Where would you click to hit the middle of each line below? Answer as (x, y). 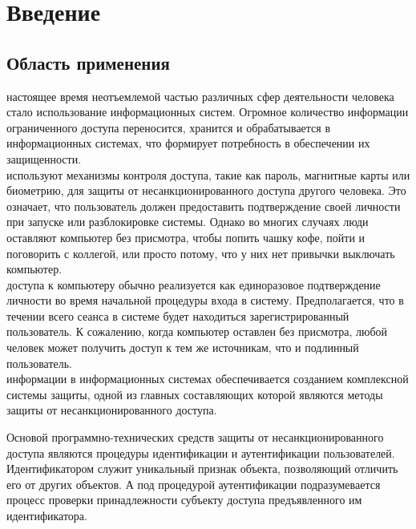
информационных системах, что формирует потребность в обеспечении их (188, 143)
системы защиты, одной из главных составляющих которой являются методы (195, 394)
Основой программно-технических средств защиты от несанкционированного (195, 437)
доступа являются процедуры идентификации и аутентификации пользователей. (201, 452)
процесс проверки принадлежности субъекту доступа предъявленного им (184, 500)
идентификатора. (47, 516)
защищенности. (44, 158)
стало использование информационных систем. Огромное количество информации (208, 112)
